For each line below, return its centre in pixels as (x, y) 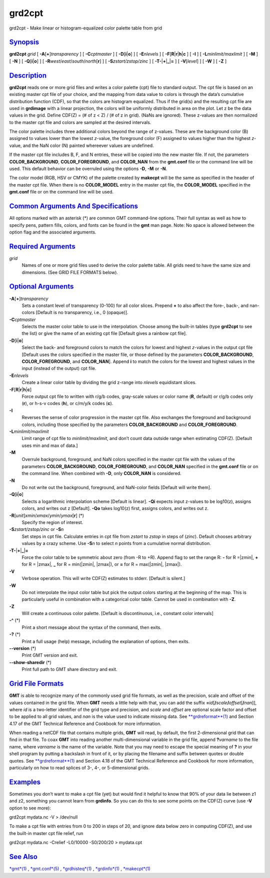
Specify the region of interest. (52, 522)
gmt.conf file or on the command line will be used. (61, 192)
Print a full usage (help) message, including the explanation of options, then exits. (106, 641)
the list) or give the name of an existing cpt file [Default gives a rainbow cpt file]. (104, 333)
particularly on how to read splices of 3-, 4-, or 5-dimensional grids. (79, 768)
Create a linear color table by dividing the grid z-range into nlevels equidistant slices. (109, 382)
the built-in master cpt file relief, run (46, 833)
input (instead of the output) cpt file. (59, 368)
